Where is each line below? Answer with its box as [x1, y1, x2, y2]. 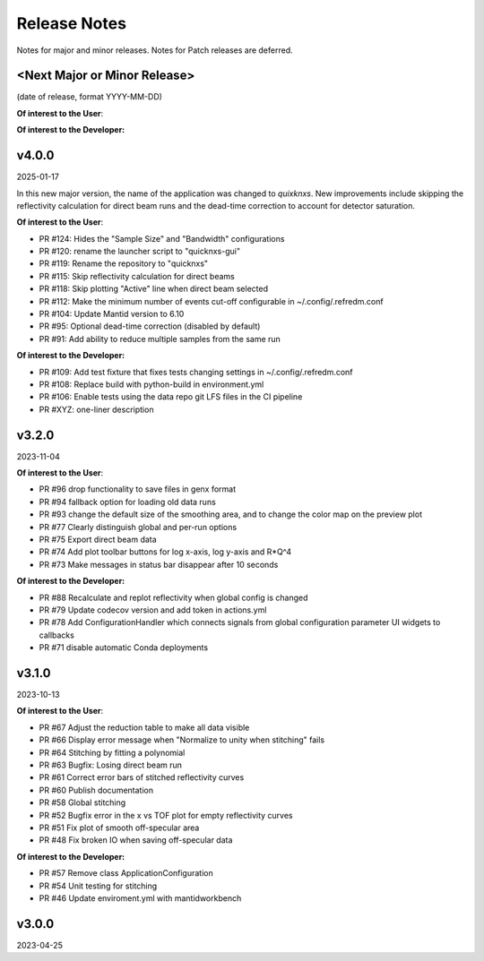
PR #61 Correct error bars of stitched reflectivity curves [39, 772, 245, 783]
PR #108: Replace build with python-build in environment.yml [39, 379, 264, 390]
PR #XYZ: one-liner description [39, 404, 154, 415]
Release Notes [16, 13, 127, 33]
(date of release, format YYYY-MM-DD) [16, 91, 163, 102]
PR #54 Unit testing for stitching [39, 880, 158, 891]
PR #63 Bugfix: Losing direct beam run [39, 759, 183, 770]
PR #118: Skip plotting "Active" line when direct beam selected [39, 283, 269, 295]
